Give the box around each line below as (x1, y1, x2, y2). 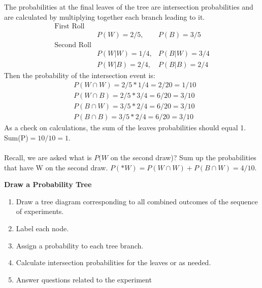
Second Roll (54, 42, 91, 49)
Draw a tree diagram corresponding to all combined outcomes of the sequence (16, 196, 258, 206)
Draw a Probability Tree (4, 179, 92, 190)
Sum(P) (4, 132, 28, 142)
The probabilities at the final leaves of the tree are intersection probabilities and (4, 2, 253, 12)
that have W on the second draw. (4, 162, 108, 172)
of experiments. (16, 206, 64, 217)
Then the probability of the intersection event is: (4, 69, 155, 80)
